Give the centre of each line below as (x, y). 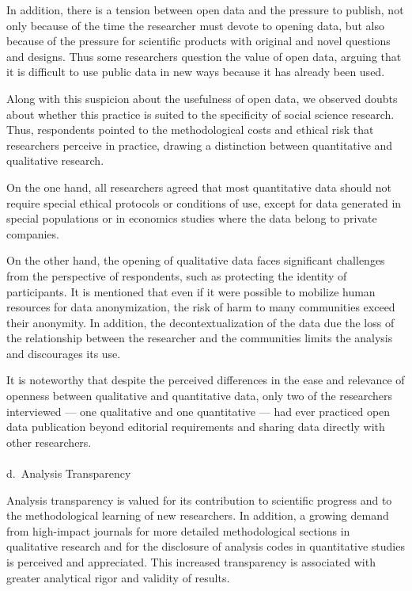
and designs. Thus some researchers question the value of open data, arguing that (204, 56)
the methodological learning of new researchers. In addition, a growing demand (198, 515)
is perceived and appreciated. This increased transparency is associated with (191, 562)
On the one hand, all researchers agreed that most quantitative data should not (199, 187)
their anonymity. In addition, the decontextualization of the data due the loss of (200, 322)
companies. (33, 233)
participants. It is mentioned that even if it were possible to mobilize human (191, 291)
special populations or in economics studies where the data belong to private (192, 218)
